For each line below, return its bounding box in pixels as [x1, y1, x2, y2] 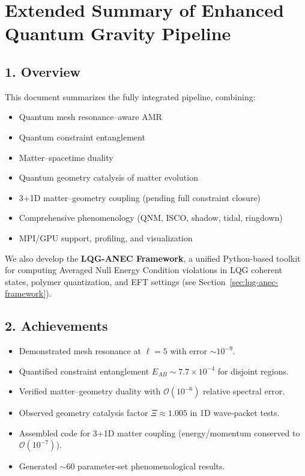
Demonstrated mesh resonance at [19, 345, 141, 357]
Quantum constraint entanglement [19, 130, 145, 143]
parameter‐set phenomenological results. [77, 460, 225, 472]
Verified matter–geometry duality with [19, 385, 161, 397]
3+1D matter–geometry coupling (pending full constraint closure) [19, 191, 261, 203]
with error [170, 345, 208, 357]
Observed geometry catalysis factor [19, 406, 148, 419]
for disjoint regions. [217, 364, 289, 377]
